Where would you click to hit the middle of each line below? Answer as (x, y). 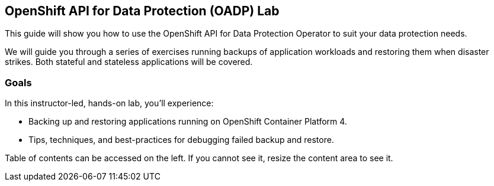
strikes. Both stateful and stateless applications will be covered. (129, 62)
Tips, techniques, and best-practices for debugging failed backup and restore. (181, 140)
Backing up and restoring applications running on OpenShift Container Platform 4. (188, 122)
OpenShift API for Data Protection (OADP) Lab (142, 11)
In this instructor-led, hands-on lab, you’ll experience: (109, 103)
